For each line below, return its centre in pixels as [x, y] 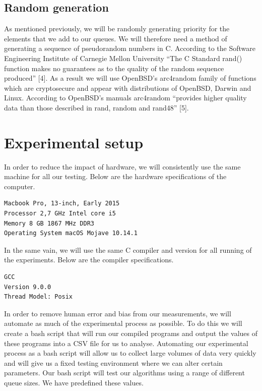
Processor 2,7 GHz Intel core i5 [60, 214]
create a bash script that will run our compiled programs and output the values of [131, 333]
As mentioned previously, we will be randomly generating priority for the [117, 29]
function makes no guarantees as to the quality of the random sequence [114, 68]
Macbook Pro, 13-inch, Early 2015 [62, 204]
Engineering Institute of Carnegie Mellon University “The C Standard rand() [123, 58]
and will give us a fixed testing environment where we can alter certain [113, 362]
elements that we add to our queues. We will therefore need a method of [116, 38]
